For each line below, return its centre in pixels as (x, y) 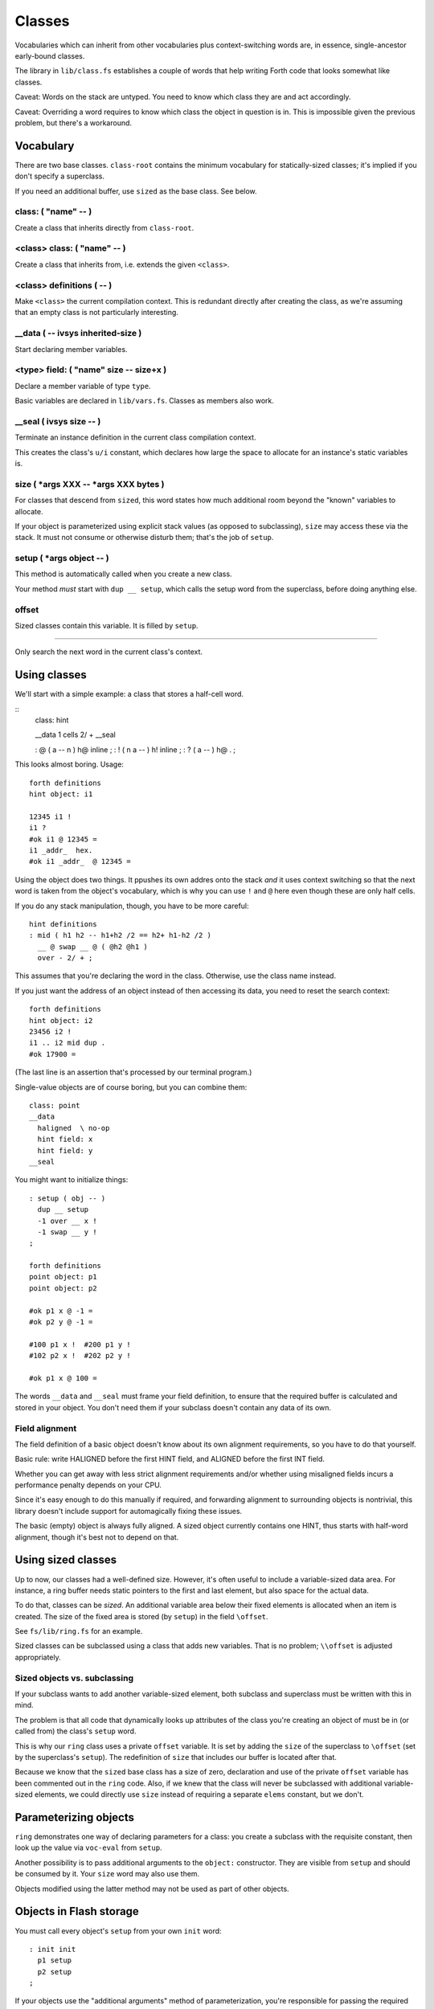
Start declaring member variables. (71, 349)
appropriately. (38, 1657)
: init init (53, 1949)
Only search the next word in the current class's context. (109, 652)
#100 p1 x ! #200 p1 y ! (80, 1344)
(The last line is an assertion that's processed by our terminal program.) (133, 1072)
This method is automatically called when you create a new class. (123, 574)
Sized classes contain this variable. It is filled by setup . (106, 625)
